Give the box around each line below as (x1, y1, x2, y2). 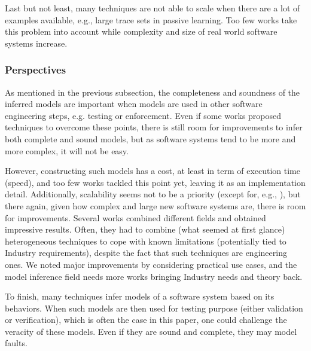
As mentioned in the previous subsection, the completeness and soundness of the (5, 86, 300, 98)
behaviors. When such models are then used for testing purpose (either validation (5, 301, 303, 314)
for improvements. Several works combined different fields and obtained (5, 211, 266, 224)
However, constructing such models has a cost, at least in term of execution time (5, 164, 301, 177)
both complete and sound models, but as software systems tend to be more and (5, 132, 296, 145)
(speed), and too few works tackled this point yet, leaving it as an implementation (5, 176, 306, 188)
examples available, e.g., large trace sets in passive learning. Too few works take (5, 13, 297, 26)
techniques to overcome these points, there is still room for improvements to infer (5, 121, 303, 133)
